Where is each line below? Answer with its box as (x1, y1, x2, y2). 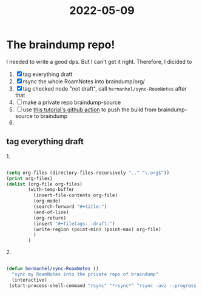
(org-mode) (33, 198, 61, 204)
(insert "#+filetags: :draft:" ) (33, 220, 115, 227)
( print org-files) (6, 175, 53, 181)
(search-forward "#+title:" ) (33, 204, 107, 210)
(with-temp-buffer (28, 187, 75, 193)
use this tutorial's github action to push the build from (22, 106, 157, 113)
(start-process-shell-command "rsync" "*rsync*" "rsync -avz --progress (8, 282, 197, 289)
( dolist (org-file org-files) (6, 181, 83, 187)
